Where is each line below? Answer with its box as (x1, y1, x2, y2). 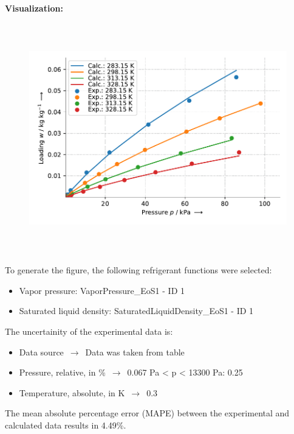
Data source (19, 345, 64, 358)
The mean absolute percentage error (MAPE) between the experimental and (5, 407, 290, 419)
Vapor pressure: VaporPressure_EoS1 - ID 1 (19, 284, 185, 296)
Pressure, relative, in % (19, 366, 106, 379)
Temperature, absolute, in (19, 386, 115, 399)
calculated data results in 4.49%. (5, 418, 126, 431)
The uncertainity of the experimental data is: (5, 324, 173, 337)
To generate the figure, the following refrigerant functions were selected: (5, 264, 272, 276)
